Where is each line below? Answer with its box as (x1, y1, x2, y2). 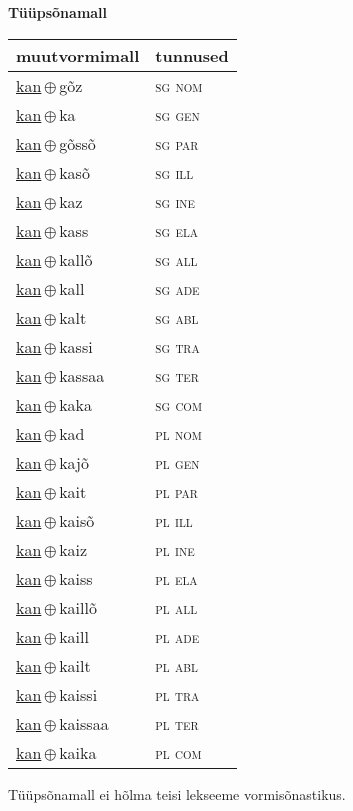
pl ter (155, 711, 199, 735)
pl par (155, 479, 198, 503)
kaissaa (59, 711, 109, 735)
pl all (155, 595, 198, 619)
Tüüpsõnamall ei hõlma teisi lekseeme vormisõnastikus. (8, 783, 346, 804)
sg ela (155, 218, 199, 242)
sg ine (155, 189, 196, 213)
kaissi (59, 682, 98, 706)
